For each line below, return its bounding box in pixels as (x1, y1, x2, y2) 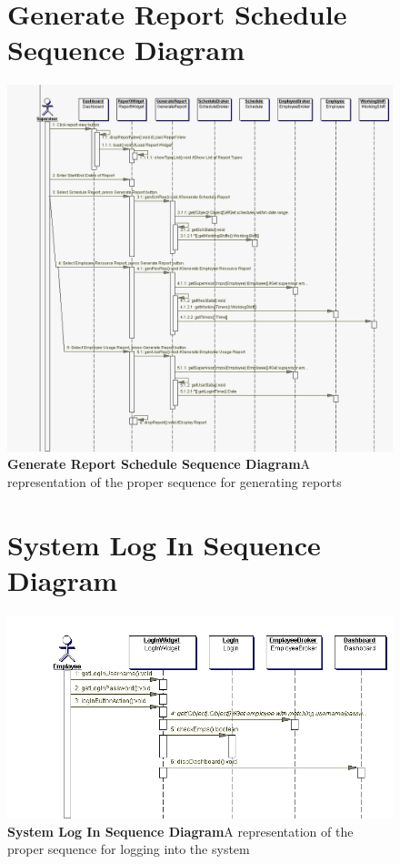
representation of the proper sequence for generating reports (7, 472, 342, 491)
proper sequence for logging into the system (7, 839, 250, 859)
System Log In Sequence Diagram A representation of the (7, 821, 354, 840)
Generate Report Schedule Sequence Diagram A (7, 454, 311, 473)
